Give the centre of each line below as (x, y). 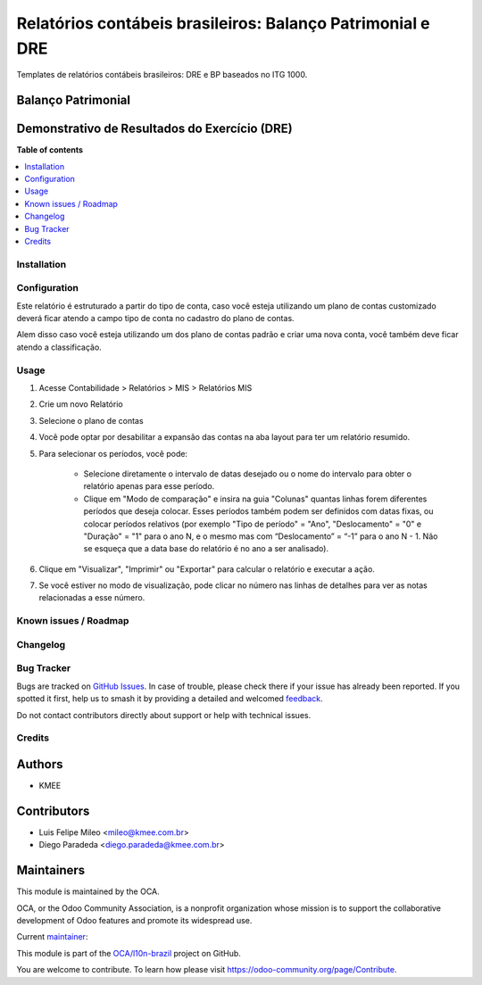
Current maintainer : (52, 937)
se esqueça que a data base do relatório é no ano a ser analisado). (206, 549)
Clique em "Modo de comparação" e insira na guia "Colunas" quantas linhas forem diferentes (255, 499)
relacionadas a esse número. (92, 598)
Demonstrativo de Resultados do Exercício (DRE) (155, 129)
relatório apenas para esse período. (149, 486)
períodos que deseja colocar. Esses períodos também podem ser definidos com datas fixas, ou (258, 511)
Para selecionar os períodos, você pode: (113, 453)
